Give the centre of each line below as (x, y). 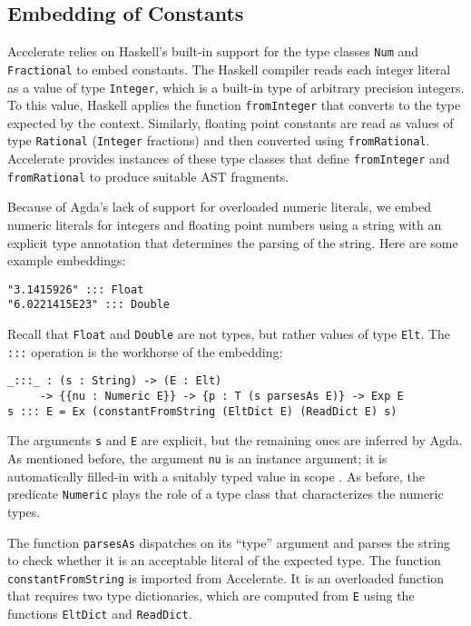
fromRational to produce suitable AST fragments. (148, 176)
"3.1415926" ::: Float (76, 289)
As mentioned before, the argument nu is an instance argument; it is (197, 458)
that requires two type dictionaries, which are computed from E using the (211, 596)
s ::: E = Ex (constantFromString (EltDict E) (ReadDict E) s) (202, 411)
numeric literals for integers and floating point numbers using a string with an (225, 224)
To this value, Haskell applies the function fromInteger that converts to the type (234, 105)
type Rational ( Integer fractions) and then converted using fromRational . (219, 140)
